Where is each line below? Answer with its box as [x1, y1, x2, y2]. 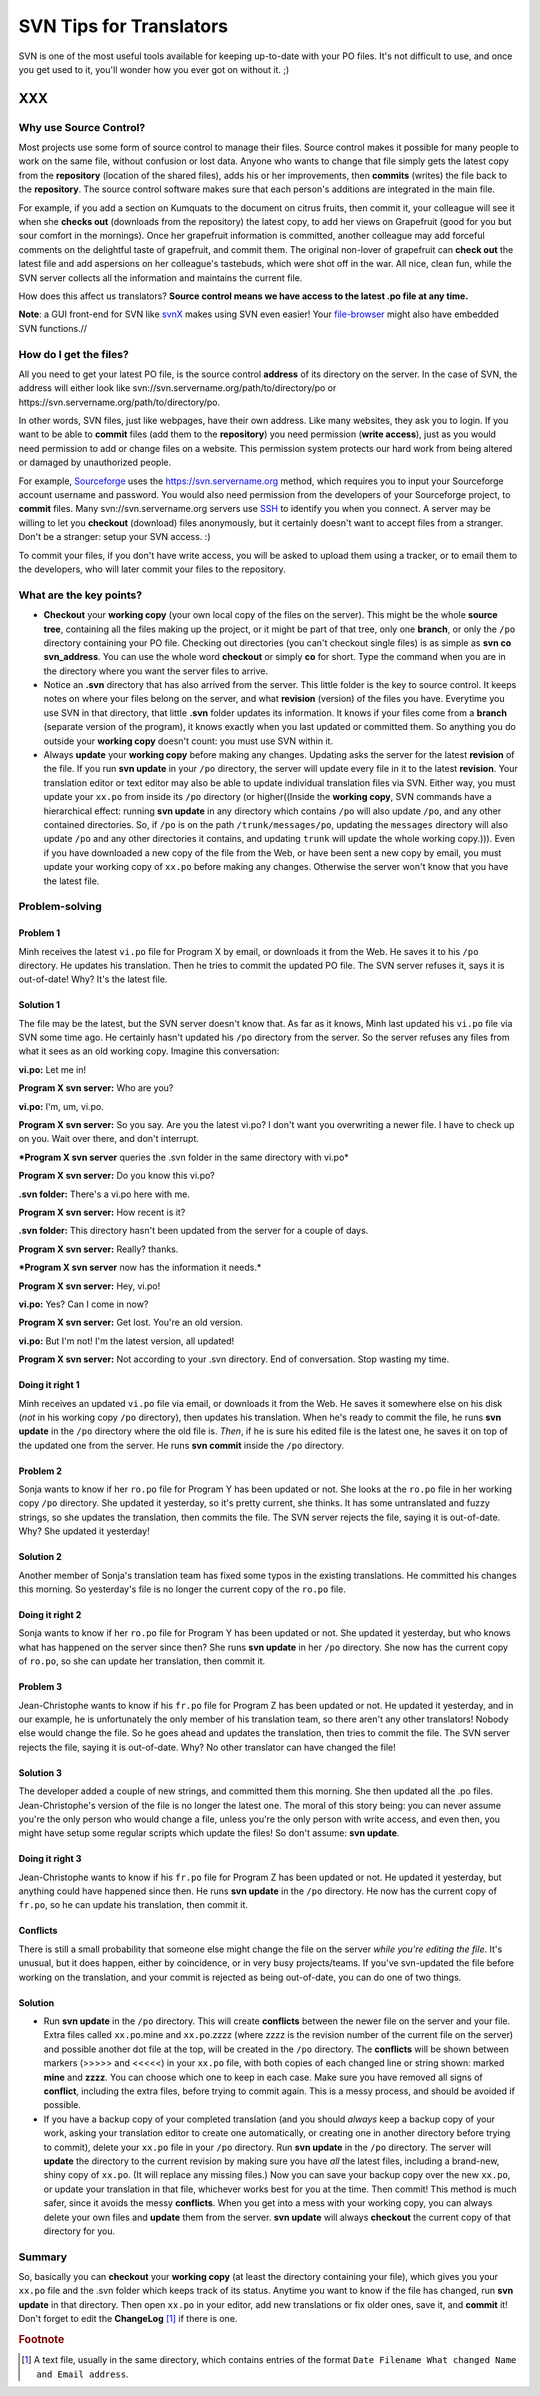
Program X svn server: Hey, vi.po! [18, 1280, 161, 1292]
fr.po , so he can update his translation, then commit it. [18, 1899, 249, 1911]
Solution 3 [18, 1766, 62, 1779]
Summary [18, 2250, 68, 2264]
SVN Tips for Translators [18, 15, 229, 37]
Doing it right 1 [18, 1379, 80, 1391]
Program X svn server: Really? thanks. [18, 1243, 179, 1255]
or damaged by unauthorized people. [18, 456, 172, 469]
